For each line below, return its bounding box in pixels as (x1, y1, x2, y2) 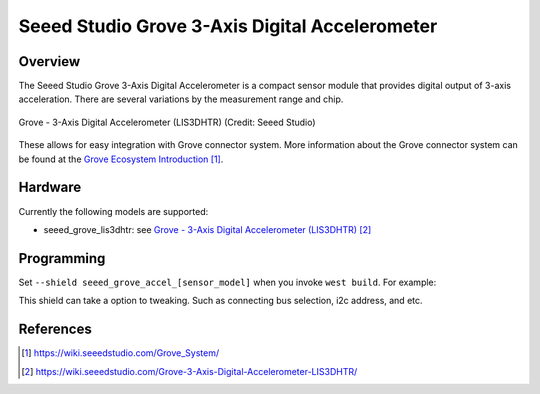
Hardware (18, 179, 82, 196)
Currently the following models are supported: (18, 205, 209, 217)
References (18, 321, 92, 338)
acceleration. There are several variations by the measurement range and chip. (18, 93, 344, 105)
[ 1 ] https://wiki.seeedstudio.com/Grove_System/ (21, 347, 220, 359)
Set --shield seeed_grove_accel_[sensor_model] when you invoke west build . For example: (18, 276, 437, 288)
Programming (18, 250, 106, 267)
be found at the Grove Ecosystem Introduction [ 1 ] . (18, 153, 224, 165)
